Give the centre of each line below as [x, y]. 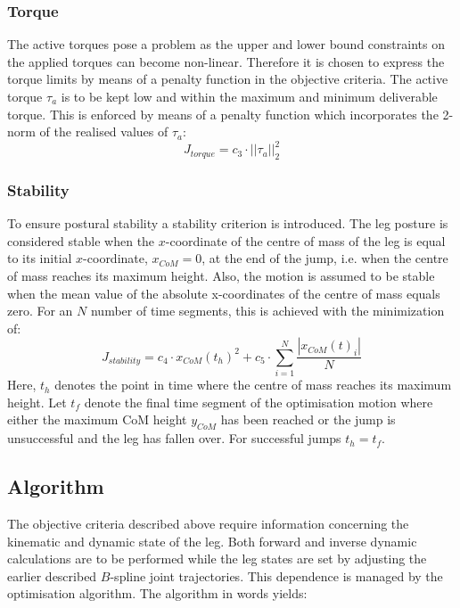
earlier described [52, 575]
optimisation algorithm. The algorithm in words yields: [157, 593]
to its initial [40, 258]
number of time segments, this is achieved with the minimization [267, 311]
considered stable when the [81, 240]
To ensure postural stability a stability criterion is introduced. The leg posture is [228, 223]
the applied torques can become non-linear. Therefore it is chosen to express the [226, 61]
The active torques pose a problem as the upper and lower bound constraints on [226, 44]
